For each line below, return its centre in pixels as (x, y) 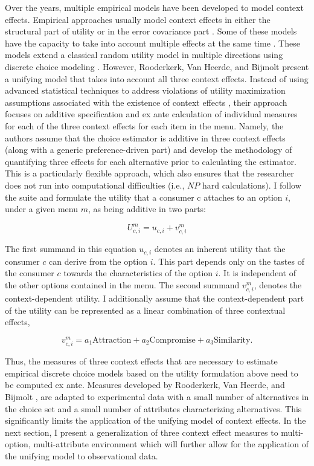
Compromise (172, 340)
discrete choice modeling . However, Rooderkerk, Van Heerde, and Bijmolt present (157, 66)
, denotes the (278, 284)
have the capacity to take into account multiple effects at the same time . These (152, 43)
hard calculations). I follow (252, 185)
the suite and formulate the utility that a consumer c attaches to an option (144, 197)
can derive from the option (98, 261)
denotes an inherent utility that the (220, 249)
